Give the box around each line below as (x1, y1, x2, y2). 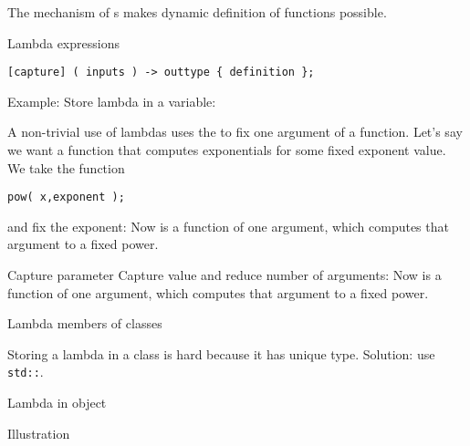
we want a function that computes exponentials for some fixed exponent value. (7, 140, 446, 160)
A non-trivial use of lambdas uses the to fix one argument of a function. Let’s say (7, 122, 463, 141)
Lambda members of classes (7, 314, 162, 333)
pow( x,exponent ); (7, 191, 125, 204)
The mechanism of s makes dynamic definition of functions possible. (7, 3, 387, 21)
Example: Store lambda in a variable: (7, 91, 216, 110)
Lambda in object (7, 393, 107, 412)
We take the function (7, 158, 125, 177)
